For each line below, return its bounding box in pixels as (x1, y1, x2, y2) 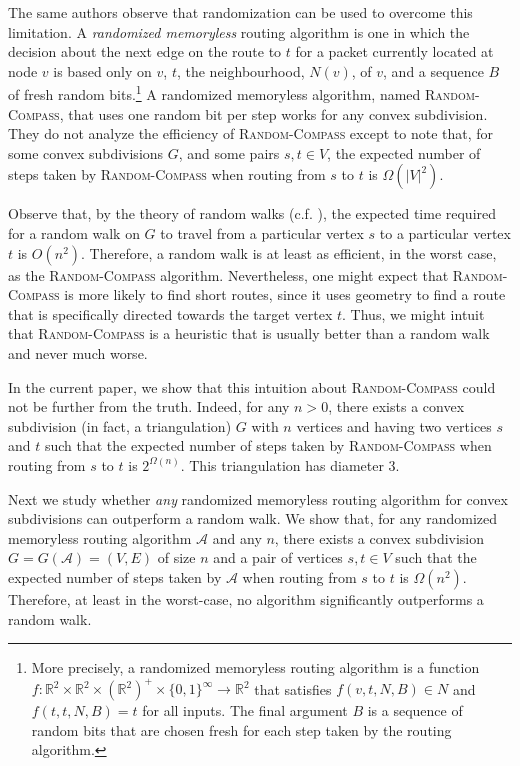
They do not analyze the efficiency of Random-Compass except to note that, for (8, 123, 494, 144)
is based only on (53, 60, 152, 81)
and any (212, 527, 262, 548)
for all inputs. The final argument (142, 700, 348, 721)
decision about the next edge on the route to (8, 41, 282, 62)
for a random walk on (8, 223, 140, 243)
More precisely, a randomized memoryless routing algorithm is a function (31, 657, 480, 678)
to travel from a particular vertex (160, 223, 364, 243)
